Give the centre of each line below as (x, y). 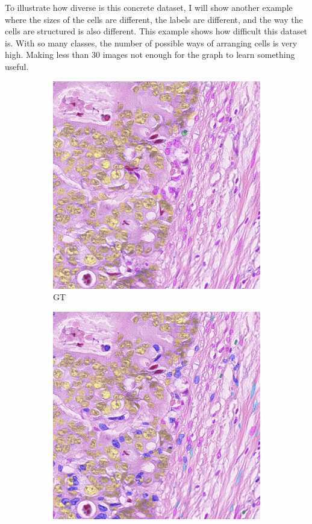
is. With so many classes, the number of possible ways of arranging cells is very (151, 43)
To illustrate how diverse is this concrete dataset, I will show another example (149, 7)
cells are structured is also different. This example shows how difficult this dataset (156, 31)
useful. (17, 66)
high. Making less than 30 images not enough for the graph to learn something (150, 55)
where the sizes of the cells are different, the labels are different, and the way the (154, 19)
